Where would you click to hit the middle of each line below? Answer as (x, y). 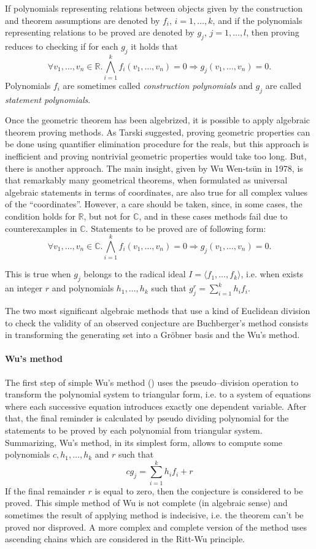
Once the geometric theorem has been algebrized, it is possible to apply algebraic (158, 120)
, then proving (273, 32)
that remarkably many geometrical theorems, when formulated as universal (146, 180)
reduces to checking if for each (62, 46)
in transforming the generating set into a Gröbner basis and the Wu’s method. (152, 335)
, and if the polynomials (257, 20)
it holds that (154, 46)
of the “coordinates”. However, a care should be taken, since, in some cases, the (154, 204)
